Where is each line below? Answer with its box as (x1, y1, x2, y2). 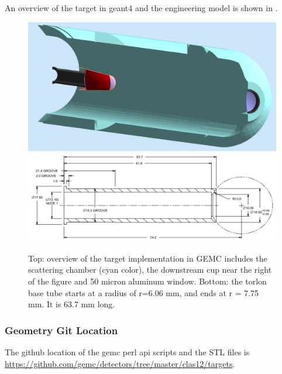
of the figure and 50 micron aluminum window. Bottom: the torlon (28, 275, 267, 287)
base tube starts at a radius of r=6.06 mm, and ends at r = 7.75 (28, 286, 259, 298)
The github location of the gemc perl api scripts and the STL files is (5, 345, 250, 358)
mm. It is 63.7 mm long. (28, 298, 115, 310)
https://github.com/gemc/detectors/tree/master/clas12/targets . (5, 357, 235, 369)
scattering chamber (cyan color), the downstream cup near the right (28, 263, 272, 276)
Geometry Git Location (5, 322, 118, 337)
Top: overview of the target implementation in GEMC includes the (28, 252, 267, 264)
